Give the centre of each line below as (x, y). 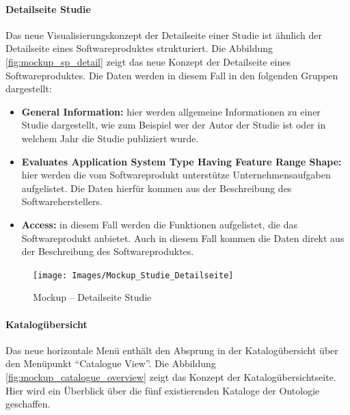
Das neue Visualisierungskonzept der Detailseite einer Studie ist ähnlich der (164, 35)
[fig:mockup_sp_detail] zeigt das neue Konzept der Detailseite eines (148, 61)
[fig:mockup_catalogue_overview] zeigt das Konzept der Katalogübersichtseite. (171, 376)
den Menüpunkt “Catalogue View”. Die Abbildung (111, 363)
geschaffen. (28, 404)
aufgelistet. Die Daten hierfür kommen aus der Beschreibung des (157, 188)
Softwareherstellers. (62, 201)
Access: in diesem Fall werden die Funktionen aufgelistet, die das (160, 224)
